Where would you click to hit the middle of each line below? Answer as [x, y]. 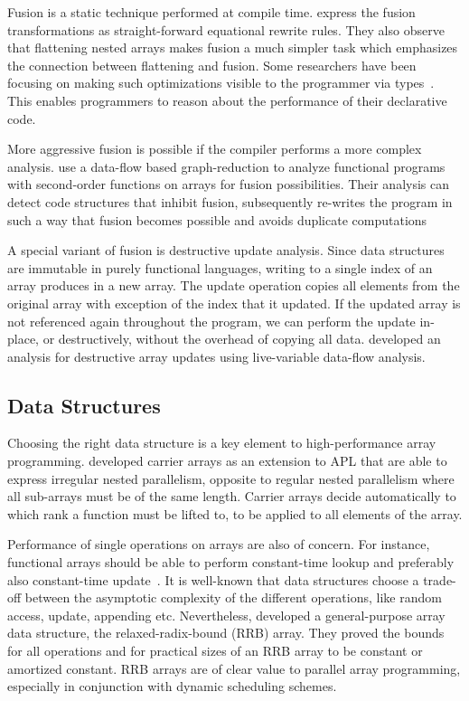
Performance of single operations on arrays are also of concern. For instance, [219, 544]
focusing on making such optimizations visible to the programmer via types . [221, 83]
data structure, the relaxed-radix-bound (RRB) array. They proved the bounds [226, 633]
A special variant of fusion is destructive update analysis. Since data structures [226, 250]
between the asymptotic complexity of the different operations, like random [233, 597]
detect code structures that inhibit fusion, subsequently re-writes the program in [230, 201]
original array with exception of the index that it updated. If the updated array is [234, 303]
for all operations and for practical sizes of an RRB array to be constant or [215, 651]
